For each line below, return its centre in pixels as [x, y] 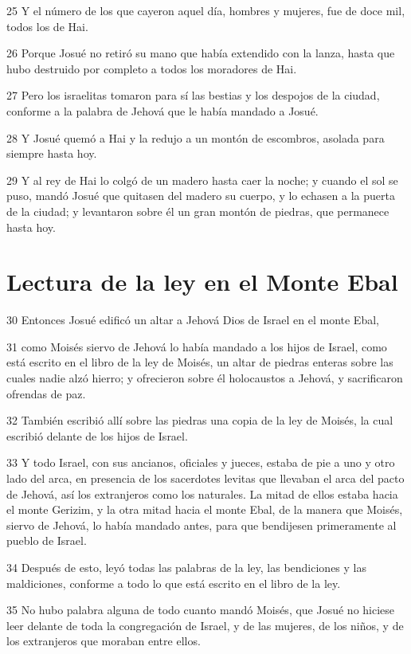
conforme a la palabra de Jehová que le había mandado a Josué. [162, 110]
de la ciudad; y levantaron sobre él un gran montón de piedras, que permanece [198, 211]
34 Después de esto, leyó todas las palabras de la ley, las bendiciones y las [186, 567]
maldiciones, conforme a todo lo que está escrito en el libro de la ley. [174, 583]
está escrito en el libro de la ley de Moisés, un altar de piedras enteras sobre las [200, 362]
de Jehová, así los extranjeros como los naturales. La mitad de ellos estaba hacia [202, 493]
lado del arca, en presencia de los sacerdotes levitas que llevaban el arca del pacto [205, 478]
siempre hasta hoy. [52, 153]
